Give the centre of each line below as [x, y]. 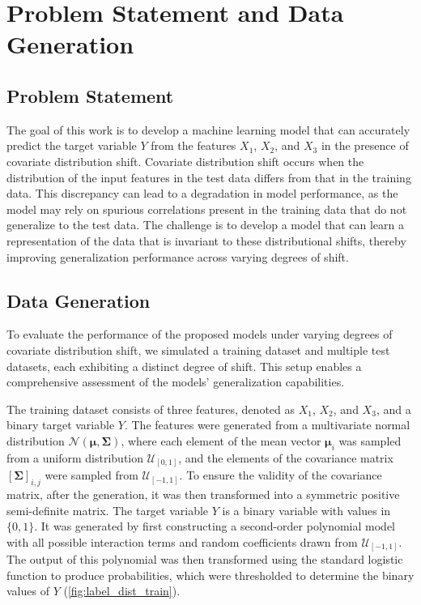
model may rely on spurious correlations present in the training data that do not [207, 209]
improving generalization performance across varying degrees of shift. [178, 256]
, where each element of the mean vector [221, 440]
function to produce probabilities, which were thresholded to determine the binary [210, 575]
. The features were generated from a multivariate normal [267, 425]
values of [28, 591]
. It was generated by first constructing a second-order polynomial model [215, 526]
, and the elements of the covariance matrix [286, 457]
